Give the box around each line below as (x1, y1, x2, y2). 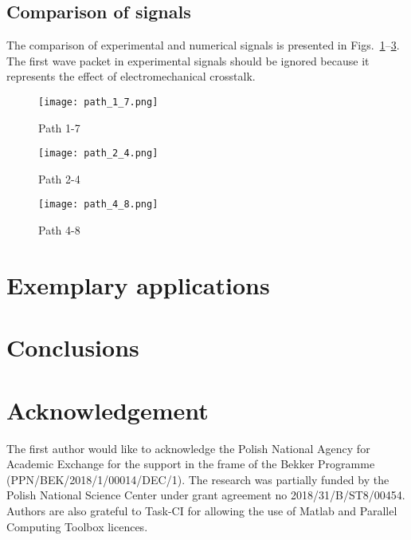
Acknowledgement (6, 393, 209, 426)
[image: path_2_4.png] (38, 148, 159, 160)
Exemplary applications (6, 268, 270, 301)
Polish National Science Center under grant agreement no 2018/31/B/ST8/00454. (6, 487, 405, 503)
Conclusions (6, 331, 139, 364)
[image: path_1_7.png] (38, 96, 159, 108)
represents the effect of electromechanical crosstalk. (6, 68, 256, 85)
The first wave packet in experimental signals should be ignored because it (6, 52, 370, 69)
